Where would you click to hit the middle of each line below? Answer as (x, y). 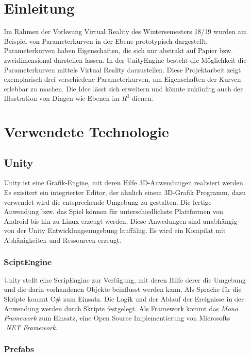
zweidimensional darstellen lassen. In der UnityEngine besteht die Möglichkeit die (125, 60)
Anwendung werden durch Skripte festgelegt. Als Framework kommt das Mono (121, 308)
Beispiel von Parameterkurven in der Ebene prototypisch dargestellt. (106, 41)
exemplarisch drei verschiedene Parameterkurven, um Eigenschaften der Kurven (123, 79)
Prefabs (19, 349)
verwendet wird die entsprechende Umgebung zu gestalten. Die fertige (108, 202)
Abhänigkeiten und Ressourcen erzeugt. (63, 240)
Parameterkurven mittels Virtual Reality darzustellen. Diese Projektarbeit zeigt (123, 69)
